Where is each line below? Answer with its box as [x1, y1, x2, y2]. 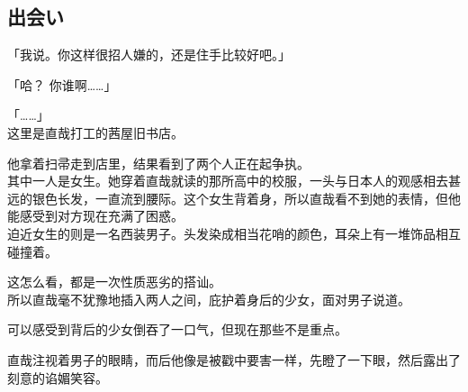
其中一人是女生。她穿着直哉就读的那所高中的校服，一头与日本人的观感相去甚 [7, 171, 461, 190]
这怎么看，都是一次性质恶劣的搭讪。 [7, 272, 221, 291]
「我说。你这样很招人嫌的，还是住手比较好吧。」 [7, 45, 291, 64]
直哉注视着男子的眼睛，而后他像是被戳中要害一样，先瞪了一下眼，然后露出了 [7, 350, 461, 369]
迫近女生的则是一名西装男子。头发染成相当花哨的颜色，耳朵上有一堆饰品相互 [7, 223, 461, 242]
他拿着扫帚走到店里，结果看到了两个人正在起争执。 [7, 153, 310, 172]
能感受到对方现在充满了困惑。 [7, 206, 184, 225]
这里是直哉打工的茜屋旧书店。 [7, 123, 184, 141]
